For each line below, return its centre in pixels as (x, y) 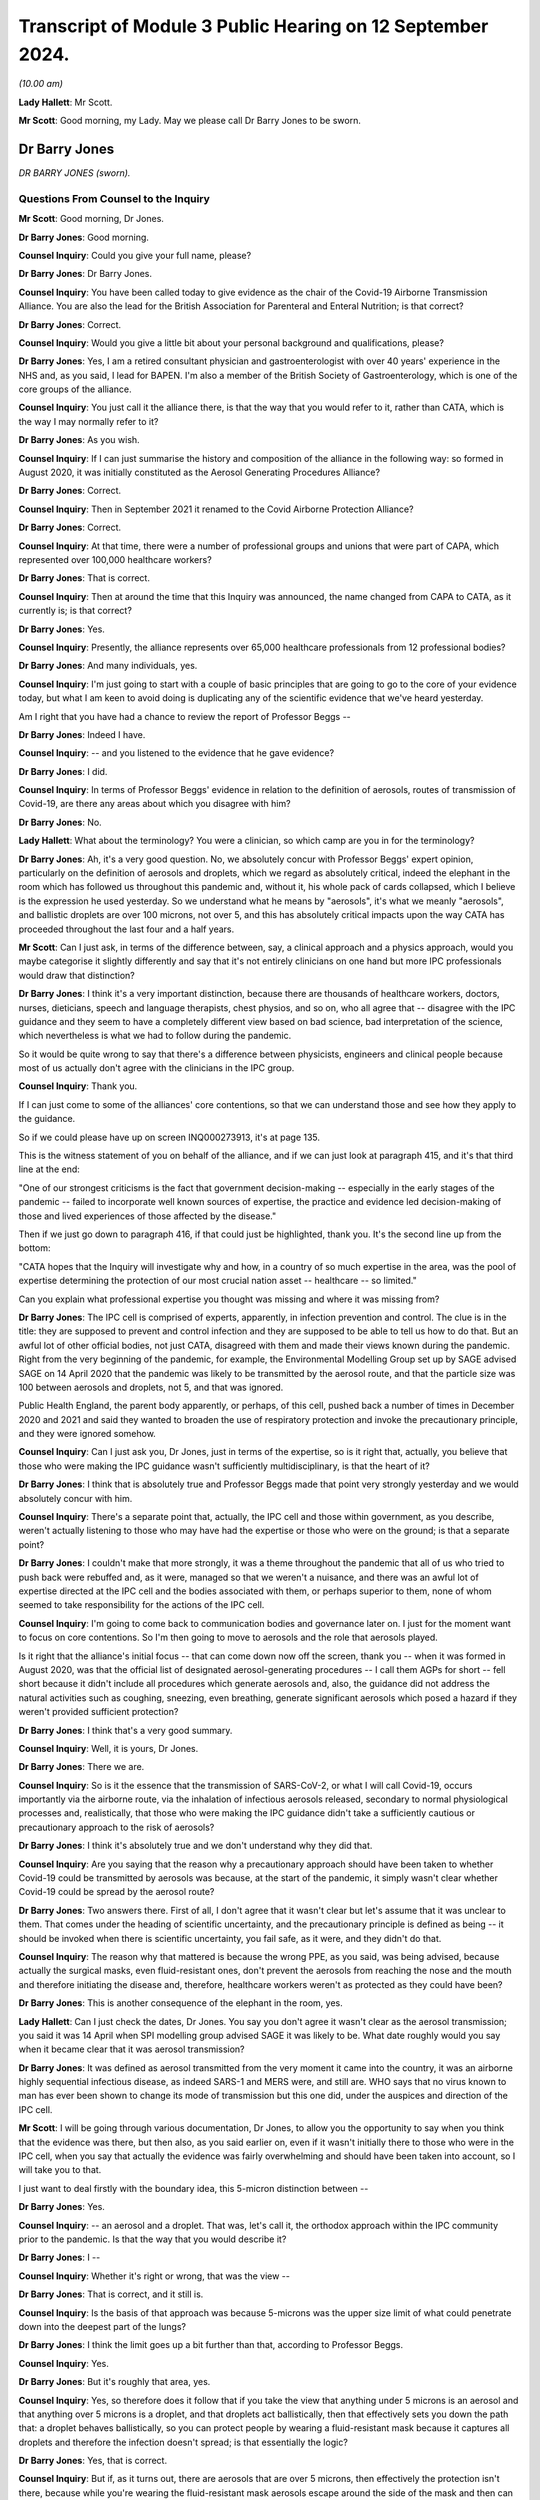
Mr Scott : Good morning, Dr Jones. (91, 219)
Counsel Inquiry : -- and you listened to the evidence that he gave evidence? (176, 753)
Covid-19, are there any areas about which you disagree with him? (154, 804)
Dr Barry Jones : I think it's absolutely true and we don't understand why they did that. (195, 1846)
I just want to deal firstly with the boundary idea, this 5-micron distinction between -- (193, 2188)
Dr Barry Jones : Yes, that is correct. (93, 2461)
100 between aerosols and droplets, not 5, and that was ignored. (151, 1387)
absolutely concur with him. (75, 1498)
